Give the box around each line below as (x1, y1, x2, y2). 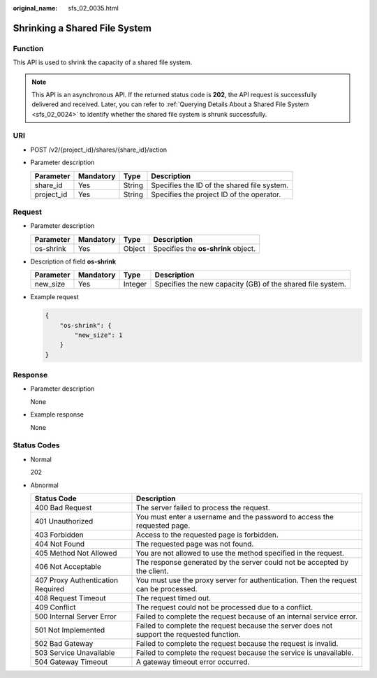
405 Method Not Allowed (34, 548, 117, 558)
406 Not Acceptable (34, 561, 101, 571)
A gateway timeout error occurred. (136, 657, 250, 667)
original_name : (13, 4, 58, 12)
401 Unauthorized (34, 516, 94, 526)
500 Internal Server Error (34, 612, 117, 621)
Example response (30, 410, 84, 419)
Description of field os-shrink (30, 257, 117, 266)
